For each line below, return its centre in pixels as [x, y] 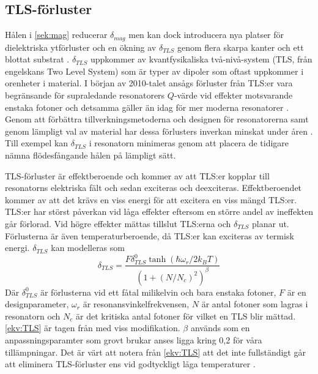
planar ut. [271, 223]
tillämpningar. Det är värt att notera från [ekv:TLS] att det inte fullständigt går [155, 352]
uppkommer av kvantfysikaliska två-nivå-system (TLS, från [201, 59]
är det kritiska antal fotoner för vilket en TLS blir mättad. [186, 316]
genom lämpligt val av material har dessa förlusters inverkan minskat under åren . [159, 131]
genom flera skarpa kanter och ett [240, 47]
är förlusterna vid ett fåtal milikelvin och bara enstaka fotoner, [158, 292]
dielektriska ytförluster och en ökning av [81, 47]
